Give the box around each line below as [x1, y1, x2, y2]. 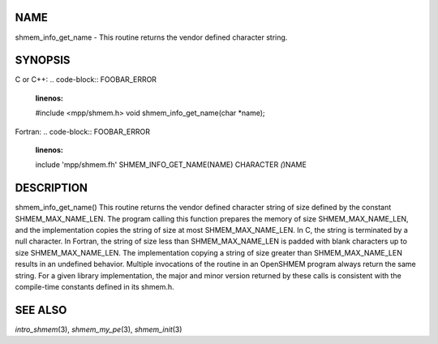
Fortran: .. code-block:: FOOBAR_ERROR [15, 127, 150, 136]
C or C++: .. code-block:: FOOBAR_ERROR [15, 75, 157, 84]
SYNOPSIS [15, 54, 71, 67]
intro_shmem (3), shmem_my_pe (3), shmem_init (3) [15, 325, 182, 334]
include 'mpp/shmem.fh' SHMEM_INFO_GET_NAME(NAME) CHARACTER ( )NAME [35, 160, 307, 170]
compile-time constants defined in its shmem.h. [15, 282, 174, 292]
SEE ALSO [15, 303, 67, 316]
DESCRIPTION [15, 181, 88, 195]
